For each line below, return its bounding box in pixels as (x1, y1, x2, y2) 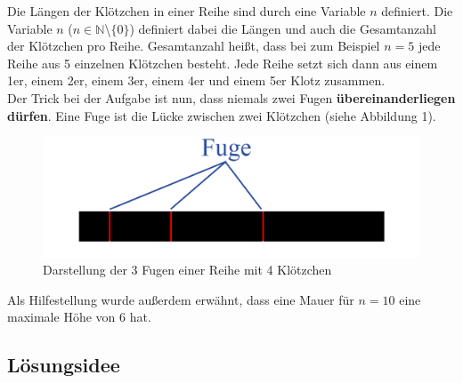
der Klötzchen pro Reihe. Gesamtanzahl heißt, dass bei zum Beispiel (7, 36, 380, 55)
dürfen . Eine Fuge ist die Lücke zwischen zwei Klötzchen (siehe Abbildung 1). (7, 106, 436, 124)
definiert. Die (381, 2, 453, 20)
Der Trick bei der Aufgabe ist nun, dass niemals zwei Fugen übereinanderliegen (7, 88, 456, 107)
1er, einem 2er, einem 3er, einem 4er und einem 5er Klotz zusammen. (7, 71, 386, 90)
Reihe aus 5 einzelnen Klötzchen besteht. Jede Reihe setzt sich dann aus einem (7, 53, 438, 72)
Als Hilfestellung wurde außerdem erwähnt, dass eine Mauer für (7, 290, 354, 308)
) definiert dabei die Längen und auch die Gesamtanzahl (129, 19, 437, 37)
